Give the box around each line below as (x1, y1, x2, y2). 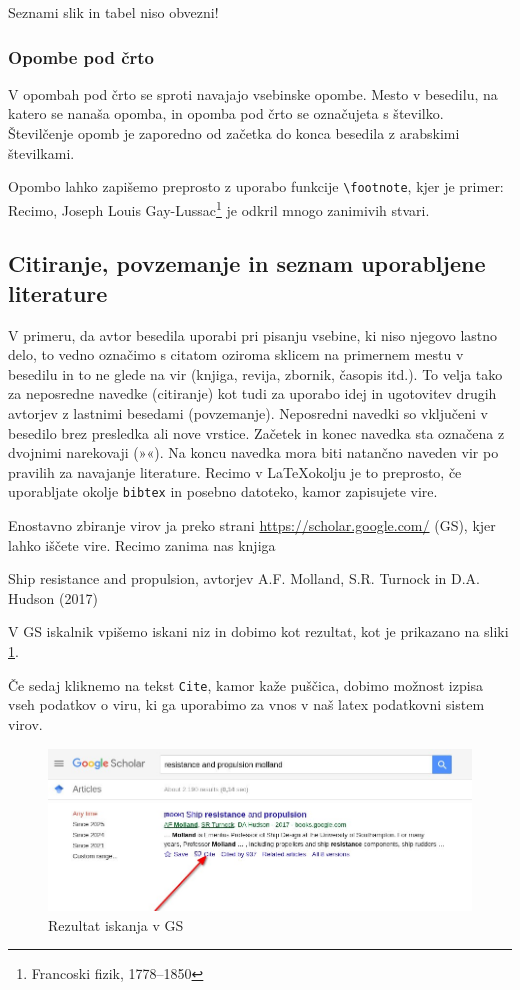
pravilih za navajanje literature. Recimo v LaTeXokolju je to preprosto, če (8, 461, 462, 482)
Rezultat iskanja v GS (48, 914, 184, 935)
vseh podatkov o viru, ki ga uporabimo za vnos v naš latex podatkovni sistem (8, 694, 485, 715)
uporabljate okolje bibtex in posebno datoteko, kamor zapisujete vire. (8, 481, 438, 502)
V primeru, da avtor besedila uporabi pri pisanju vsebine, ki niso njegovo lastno (8, 324, 498, 345)
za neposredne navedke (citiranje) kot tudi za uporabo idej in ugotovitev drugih (8, 383, 497, 404)
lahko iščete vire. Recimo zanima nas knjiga (8, 534, 276, 555)
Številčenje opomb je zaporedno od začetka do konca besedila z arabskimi (8, 123, 460, 143)
